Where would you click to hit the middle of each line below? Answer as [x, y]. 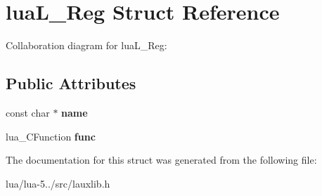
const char [28, 112]
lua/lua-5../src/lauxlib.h [58, 183]
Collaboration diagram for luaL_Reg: [86, 45]
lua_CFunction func [51, 136]
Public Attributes [71, 83]
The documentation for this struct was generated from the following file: [161, 160]
